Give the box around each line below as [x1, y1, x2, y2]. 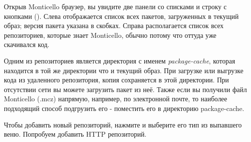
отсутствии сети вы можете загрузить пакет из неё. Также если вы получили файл [4, 84, 247, 94]
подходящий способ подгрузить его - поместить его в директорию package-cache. [4, 103, 244, 113]
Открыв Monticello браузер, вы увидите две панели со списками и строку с [4, 1, 227, 11]
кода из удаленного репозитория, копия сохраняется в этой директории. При [4, 75, 229, 85]
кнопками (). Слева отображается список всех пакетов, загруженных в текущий [4, 11, 239, 21]
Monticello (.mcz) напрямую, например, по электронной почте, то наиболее [4, 94, 227, 104]
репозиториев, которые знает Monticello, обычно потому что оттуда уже [4, 30, 217, 40]
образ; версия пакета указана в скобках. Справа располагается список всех [4, 20, 224, 31]
